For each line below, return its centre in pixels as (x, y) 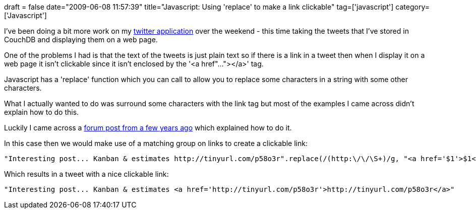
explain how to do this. (42, 112)
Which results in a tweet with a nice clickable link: (86, 174)
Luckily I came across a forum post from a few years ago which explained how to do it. (148, 128)
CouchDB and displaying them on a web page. (81, 40)
